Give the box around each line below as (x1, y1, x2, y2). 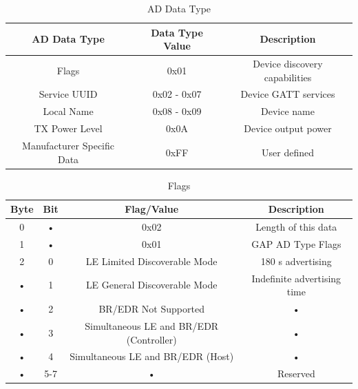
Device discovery (253, 56, 323, 71)
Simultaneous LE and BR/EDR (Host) (70, 349, 234, 364)
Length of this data (255, 220, 337, 234)
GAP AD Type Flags (251, 236, 341, 251)
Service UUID (39, 87, 98, 101)
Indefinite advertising (251, 271, 341, 285)
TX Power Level (34, 121, 103, 136)
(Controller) (126, 332, 177, 346)
